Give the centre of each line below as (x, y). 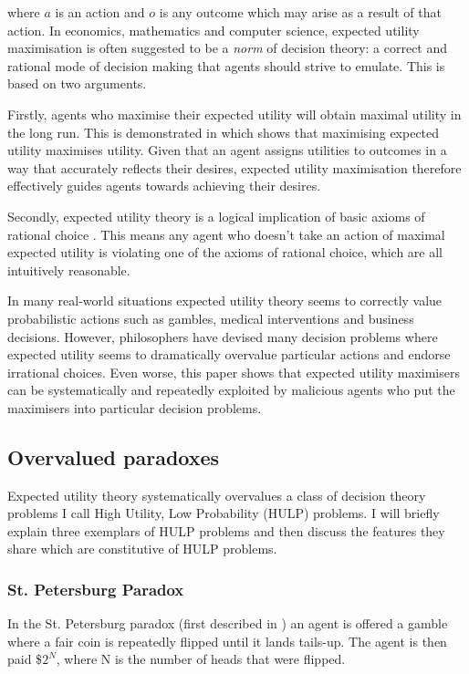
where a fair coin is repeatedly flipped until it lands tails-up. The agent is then (227, 641)
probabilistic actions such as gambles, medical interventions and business (211, 318)
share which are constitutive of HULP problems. (142, 549)
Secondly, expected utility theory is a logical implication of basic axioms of (216, 216)
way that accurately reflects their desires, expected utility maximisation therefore (234, 167)
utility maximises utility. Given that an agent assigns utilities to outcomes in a (227, 150)
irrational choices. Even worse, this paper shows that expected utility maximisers (234, 372)
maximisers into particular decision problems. (135, 407)
